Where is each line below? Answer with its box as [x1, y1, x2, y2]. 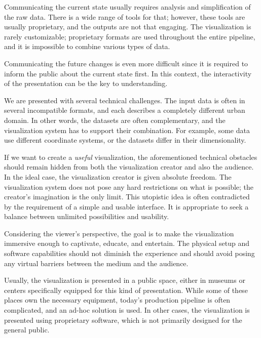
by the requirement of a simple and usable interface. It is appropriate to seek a [4, 201, 249, 212]
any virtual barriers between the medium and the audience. [4, 258, 189, 268]
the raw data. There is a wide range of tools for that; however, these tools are [4, 11, 245, 22]
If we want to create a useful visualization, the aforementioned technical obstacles [4, 151, 257, 162]
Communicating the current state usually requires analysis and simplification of [4, 2, 251, 12]
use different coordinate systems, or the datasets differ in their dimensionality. [4, 135, 246, 145]
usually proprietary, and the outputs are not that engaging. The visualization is [4, 21, 251, 32]
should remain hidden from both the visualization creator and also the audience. [4, 161, 254, 172]
